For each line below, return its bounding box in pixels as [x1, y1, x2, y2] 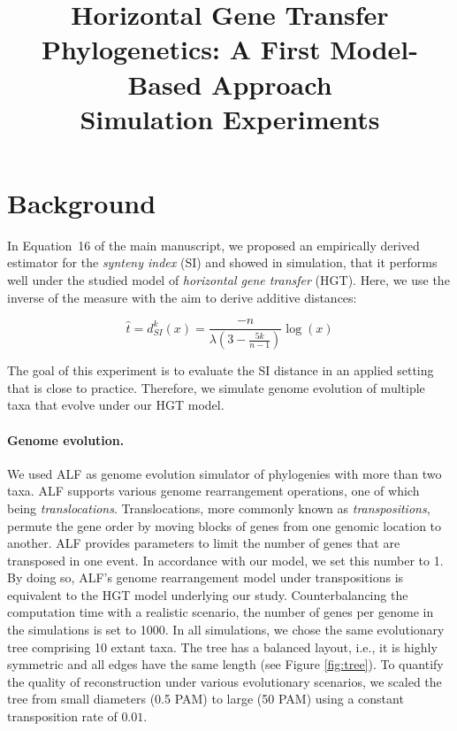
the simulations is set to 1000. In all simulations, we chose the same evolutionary [7, 620, 445, 639]
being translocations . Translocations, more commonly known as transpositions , [7, 498, 430, 517]
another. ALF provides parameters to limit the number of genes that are [7, 534, 400, 552]
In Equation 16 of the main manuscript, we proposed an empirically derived [7, 235, 420, 254]
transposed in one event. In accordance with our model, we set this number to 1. [7, 550, 444, 569]
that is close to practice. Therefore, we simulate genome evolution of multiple [7, 378, 425, 396]
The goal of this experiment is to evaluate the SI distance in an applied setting [7, 361, 434, 380]
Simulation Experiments [80, 100, 380, 136]
